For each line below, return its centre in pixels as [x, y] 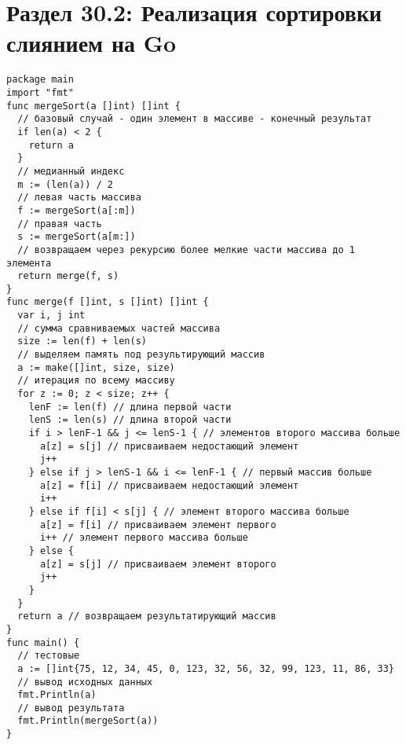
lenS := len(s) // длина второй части [130, 420]
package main [40, 80]
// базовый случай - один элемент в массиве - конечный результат [195, 119]
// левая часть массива [79, 198]
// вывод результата [71, 708]
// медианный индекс [71, 171]
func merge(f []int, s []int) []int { [108, 302]
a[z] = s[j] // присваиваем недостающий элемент [169, 446]
